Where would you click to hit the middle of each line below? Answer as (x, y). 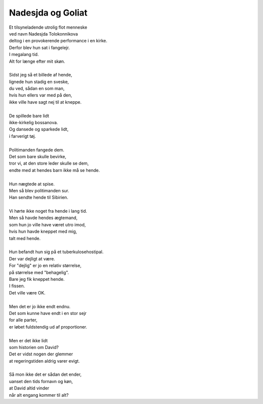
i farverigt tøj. (22, 136)
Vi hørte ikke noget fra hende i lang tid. (48, 211)
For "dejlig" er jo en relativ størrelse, (45, 266)
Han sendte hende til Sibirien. (38, 198)
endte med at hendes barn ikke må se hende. (54, 170)
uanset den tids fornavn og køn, (41, 381)
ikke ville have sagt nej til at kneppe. (45, 102)
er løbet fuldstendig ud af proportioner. (48, 327)
